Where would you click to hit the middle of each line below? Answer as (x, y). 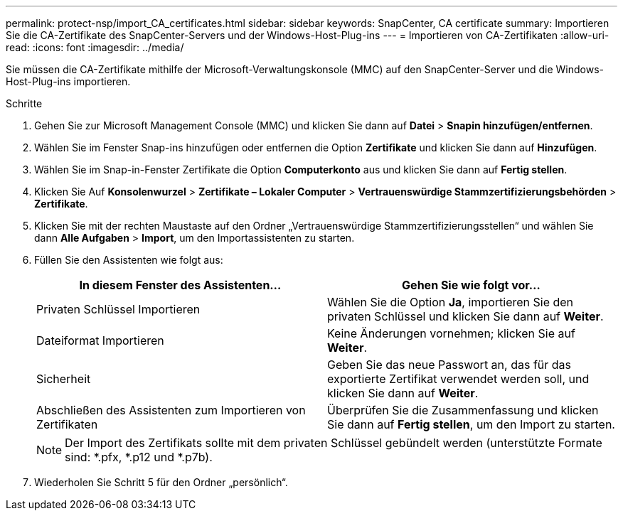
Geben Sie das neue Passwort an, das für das (449, 365)
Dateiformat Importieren (100, 340)
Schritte (24, 103)
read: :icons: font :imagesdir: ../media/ (95, 47)
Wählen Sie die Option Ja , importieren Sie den (451, 302)
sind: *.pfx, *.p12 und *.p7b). (139, 457)
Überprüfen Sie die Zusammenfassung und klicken (463, 410)
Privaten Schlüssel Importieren (118, 309)
